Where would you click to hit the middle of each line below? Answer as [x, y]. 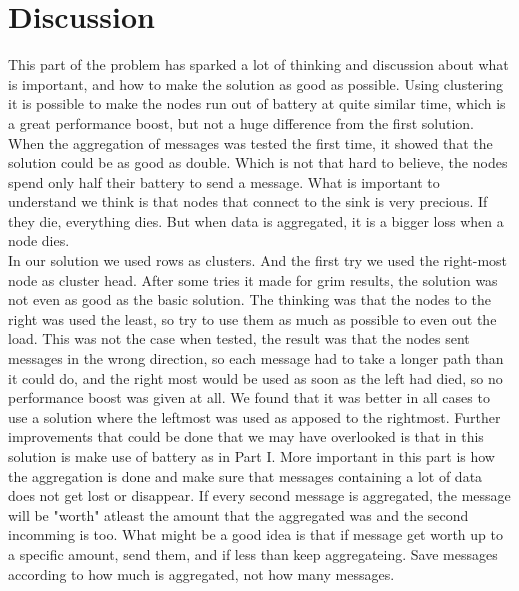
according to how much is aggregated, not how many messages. [201, 573]
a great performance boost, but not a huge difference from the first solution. [241, 122]
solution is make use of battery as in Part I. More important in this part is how [251, 456]
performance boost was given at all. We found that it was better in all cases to [249, 397]
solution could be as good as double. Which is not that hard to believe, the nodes [258, 162]
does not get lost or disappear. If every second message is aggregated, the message [259, 495]
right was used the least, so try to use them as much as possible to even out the [252, 318]
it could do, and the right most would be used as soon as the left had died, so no [255, 377]
